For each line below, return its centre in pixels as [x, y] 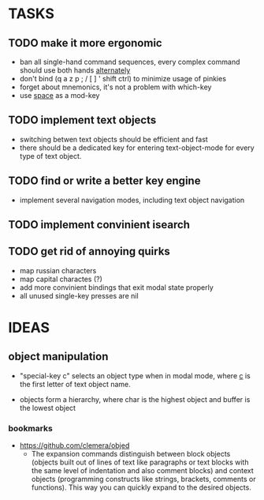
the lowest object [48, 408]
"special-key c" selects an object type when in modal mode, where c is [135, 375]
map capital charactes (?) [61, 279]
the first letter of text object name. [75, 384]
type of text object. [50, 156]
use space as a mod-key [59, 95]
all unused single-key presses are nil [79, 295]
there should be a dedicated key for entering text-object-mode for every [137, 148]
